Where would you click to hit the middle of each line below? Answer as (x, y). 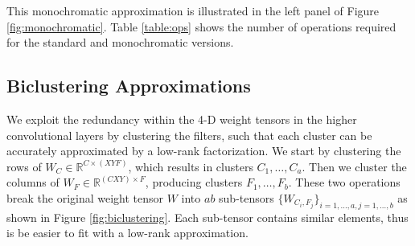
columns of (33, 182)
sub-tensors (247, 197)
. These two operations (344, 182)
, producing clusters (194, 182)
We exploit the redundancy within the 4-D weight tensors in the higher (182, 119)
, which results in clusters (191, 166)
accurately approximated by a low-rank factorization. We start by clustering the (204, 151)
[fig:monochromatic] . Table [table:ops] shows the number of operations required (201, 26)
